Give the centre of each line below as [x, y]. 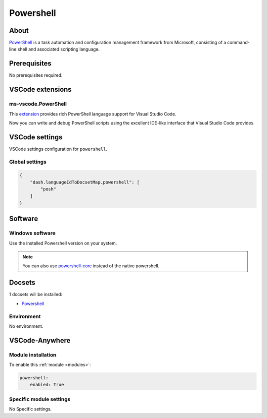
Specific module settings [40, 399]
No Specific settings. [30, 409]
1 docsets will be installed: [36, 295]
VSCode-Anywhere [40, 340]
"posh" [48, 189]
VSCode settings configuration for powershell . [58, 149]
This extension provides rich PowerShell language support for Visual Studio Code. [93, 114]
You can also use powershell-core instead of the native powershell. [91, 266]
